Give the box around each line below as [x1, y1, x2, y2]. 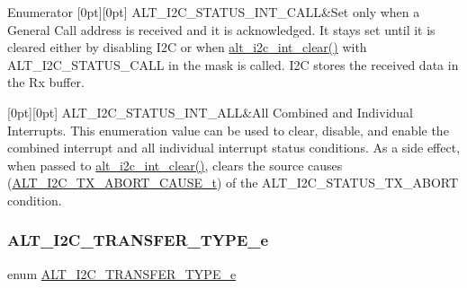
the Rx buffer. [7, 73, 85, 92]
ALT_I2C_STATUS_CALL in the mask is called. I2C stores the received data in [7, 55, 459, 74]
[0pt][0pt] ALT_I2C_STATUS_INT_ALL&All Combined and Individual [7, 102, 413, 121]
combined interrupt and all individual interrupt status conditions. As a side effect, [7, 138, 461, 157]
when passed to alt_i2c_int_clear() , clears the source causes [7, 155, 343, 174]
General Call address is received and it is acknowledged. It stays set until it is [7, 20, 436, 39]
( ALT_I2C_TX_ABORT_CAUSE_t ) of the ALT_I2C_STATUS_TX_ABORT [7, 173, 459, 192]
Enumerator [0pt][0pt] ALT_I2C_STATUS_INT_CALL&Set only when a [7, 3, 420, 21]
